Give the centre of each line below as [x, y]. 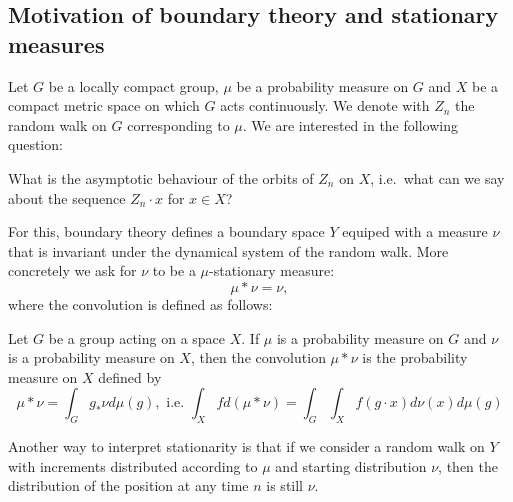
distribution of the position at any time [128, 485]
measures [56, 43]
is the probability [415, 357]
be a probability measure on [322, 85]
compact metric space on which [104, 105]
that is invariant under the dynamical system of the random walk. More [228, 250]
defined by [130, 376]
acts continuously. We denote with [325, 105]
